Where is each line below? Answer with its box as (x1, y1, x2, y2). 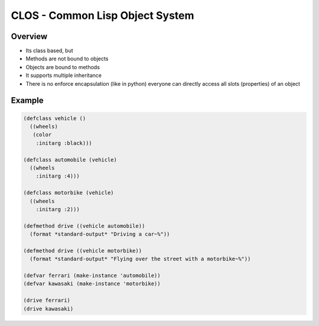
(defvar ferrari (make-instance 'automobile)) (23, 272, 161, 279)
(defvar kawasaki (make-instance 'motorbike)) (23, 280, 161, 287)
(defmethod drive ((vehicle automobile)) (23, 222, 145, 229)
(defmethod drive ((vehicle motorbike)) (23, 247, 142, 254)
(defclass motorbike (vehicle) (23, 189, 115, 196)
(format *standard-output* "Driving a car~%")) (30, 231, 170, 238)
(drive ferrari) (23, 297, 71, 304)
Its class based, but (25, 47, 73, 54)
